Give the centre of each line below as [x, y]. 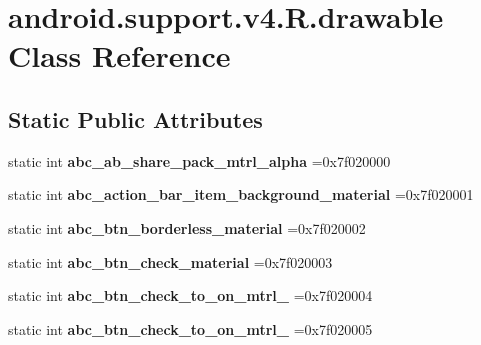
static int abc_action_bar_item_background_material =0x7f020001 [241, 194]
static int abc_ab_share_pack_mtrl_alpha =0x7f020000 [199, 160]
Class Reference [119, 55]
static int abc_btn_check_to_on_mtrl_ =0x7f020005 [190, 328]
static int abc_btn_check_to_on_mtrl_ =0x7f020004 [190, 295]
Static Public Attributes [135, 118]
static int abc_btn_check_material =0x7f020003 [170, 261]
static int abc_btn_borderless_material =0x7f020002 [187, 227]
